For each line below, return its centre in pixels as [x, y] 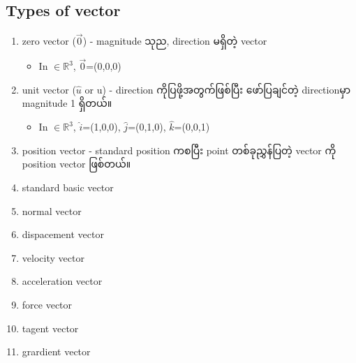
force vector [47, 304]
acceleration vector [62, 281]
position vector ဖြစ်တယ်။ [76, 164]
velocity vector [53, 257]
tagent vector [50, 328]
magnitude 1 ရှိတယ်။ [67, 103]
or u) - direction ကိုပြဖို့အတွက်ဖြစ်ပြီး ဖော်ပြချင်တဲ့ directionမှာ [218, 89]
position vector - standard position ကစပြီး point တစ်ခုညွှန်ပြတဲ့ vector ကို [179, 150]
